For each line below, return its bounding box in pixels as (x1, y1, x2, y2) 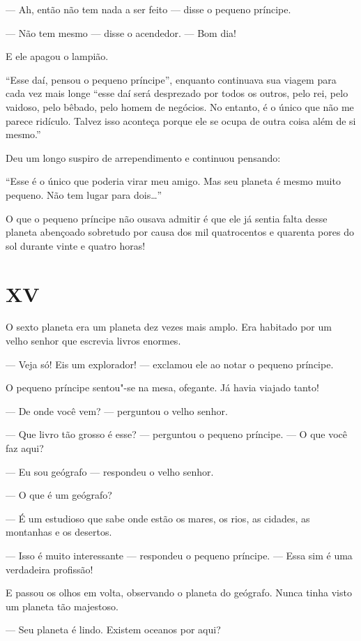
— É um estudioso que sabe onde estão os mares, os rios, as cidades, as (6, 511, 310, 525)
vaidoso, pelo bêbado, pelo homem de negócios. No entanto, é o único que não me (6, 99, 354, 114)
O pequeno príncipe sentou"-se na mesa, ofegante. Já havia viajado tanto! (6, 380, 319, 395)
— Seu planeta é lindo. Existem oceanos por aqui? (6, 622, 221, 637)
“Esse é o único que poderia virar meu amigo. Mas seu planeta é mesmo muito (6, 174, 341, 188)
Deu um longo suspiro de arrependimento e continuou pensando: (6, 150, 281, 165)
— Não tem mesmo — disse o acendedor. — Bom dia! (6, 25, 236, 40)
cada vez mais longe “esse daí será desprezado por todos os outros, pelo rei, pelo (6, 86, 348, 100)
